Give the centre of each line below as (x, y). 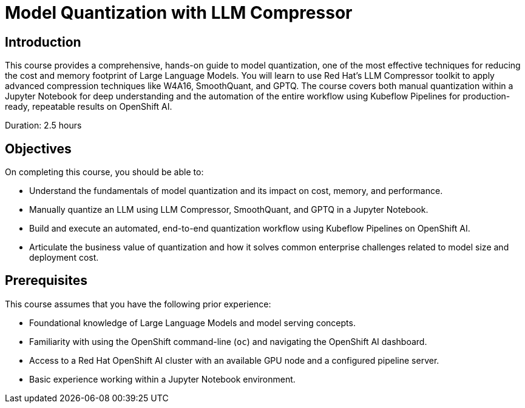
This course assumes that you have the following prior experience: (138, 304)
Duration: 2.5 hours (43, 125)
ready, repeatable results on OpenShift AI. (89, 107)
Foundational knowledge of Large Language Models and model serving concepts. (192, 323)
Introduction (43, 42)
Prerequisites (46, 281)
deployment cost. (64, 258)
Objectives (38, 149)
